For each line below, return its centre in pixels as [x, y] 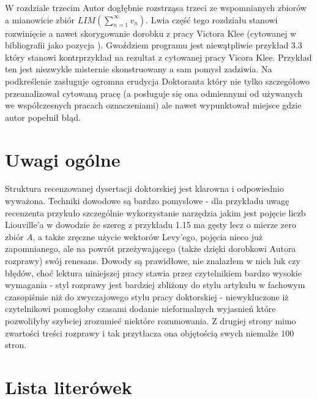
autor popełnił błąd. [43, 117]
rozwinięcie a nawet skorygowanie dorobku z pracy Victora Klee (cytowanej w [151, 33]
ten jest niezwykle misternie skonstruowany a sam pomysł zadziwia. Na [139, 69]
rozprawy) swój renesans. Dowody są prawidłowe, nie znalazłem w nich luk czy [153, 261]
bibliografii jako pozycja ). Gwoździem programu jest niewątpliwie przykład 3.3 [154, 45]
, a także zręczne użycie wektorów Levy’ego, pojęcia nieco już [148, 236]
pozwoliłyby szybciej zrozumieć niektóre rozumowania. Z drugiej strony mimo [151, 321]
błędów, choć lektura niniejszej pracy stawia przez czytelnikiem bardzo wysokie [153, 272]
